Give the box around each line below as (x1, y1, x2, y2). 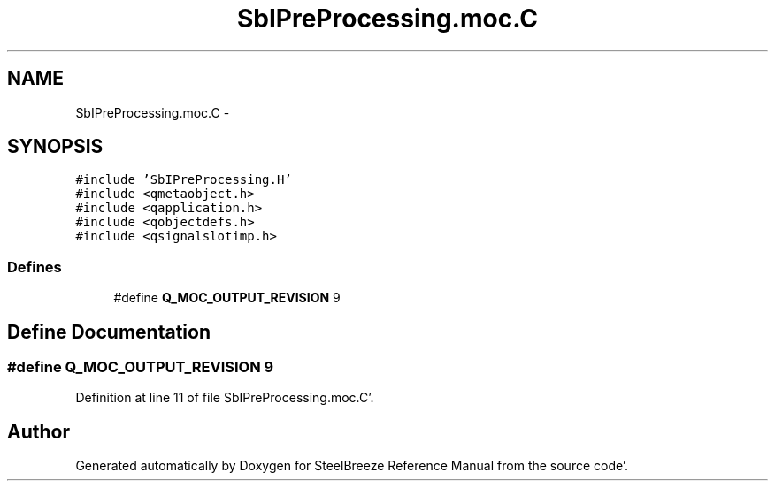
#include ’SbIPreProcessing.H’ (75, 172, 292, 187)
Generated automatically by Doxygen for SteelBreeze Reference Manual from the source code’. (75, 458, 629, 474)
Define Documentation (7, 320, 211, 343)
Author (7, 420, 70, 443)
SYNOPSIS (7, 135, 104, 158)
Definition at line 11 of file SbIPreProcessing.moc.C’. (75, 390, 374, 406)
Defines (7, 257, 62, 276)
